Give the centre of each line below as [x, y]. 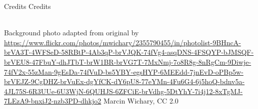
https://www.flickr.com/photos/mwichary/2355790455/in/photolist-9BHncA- [122, 42]
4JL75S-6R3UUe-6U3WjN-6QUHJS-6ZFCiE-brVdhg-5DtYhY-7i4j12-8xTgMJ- [123, 91]
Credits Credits [27, 6]
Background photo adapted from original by [71, 33]
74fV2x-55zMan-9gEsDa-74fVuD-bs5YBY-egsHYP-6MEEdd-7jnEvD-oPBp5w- [124, 71]
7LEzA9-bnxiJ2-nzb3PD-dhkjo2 [53, 101]
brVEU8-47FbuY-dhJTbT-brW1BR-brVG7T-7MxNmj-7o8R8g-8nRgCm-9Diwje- [128, 61]
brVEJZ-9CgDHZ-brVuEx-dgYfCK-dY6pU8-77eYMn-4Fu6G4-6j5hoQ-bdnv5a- [124, 81]
